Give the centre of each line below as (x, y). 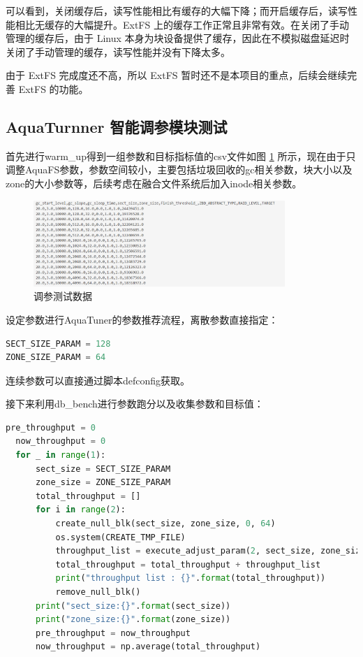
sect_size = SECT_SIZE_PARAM (103, 469)
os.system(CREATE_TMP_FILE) (120, 537)
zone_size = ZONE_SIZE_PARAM (103, 483)
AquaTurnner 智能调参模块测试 (117, 126)
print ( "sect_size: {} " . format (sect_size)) (133, 606)
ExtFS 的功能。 (53, 88)
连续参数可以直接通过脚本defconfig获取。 (98, 380)
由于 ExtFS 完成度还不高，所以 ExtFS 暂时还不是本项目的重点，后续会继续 (177, 75)
